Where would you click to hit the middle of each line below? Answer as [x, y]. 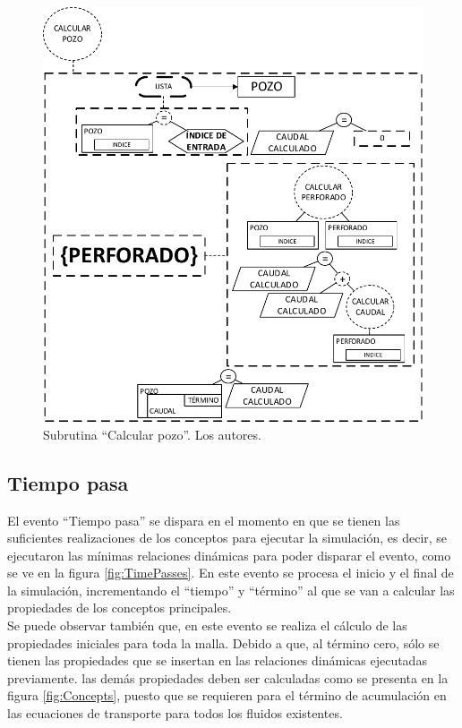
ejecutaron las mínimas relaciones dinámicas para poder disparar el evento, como [229, 555]
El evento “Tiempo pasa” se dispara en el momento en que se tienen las [204, 520]
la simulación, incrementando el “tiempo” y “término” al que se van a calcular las [231, 590]
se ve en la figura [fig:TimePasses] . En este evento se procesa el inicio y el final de [231, 573]
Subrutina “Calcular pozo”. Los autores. [152, 434]
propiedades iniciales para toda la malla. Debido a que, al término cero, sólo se [223, 642]
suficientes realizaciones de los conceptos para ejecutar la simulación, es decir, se [227, 538]
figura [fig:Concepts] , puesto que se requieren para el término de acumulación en [227, 695]
